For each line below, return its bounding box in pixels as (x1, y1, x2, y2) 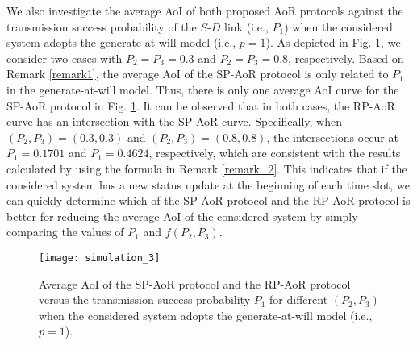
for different (269, 291, 328, 308)
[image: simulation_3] (39, 251, 161, 264)
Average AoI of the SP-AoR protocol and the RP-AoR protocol (39, 275, 351, 292)
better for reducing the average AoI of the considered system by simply (6, 207, 358, 224)
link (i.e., (224, 18, 269, 35)
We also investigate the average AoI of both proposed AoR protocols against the (6, 2, 403, 19)
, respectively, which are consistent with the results (148, 144, 401, 161)
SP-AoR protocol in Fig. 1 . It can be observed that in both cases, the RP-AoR (6, 97, 395, 114)
